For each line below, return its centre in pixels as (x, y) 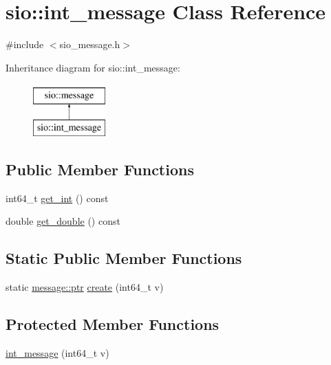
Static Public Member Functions (124, 258)
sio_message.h (90, 44)
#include (25, 44)
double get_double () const (63, 221)
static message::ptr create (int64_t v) (85, 287)
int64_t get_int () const (57, 198)
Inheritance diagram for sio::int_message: (93, 67)
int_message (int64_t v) (57, 352)
